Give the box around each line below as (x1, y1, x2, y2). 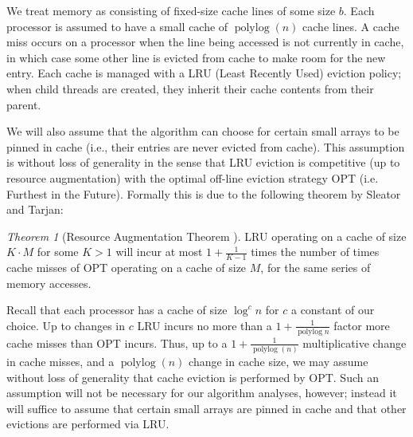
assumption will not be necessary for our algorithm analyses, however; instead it (6, 384, 397, 401)
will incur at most (115, 243, 203, 260)
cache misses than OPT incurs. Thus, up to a (6, 334, 228, 351)
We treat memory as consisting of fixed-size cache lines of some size (6, 2, 336, 18)
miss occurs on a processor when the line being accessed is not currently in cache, (6, 33, 404, 50)
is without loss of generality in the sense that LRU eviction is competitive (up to (6, 154, 400, 171)
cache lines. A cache (302, 18, 399, 34)
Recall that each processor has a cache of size (6, 301, 228, 318)
